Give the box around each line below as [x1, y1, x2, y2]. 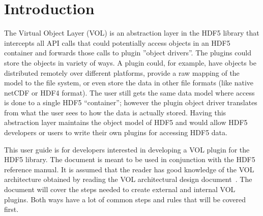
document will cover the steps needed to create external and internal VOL [4, 184, 236, 195]
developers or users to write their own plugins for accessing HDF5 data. [4, 127, 227, 138]
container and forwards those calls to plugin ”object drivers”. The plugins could [4, 47, 251, 58]
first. [4, 204, 19, 214]
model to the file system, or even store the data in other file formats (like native [4, 77, 254, 88]
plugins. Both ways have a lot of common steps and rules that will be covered [4, 194, 246, 204]
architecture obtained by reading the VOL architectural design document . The [4, 174, 252, 184]
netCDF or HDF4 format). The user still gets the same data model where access [4, 87, 255, 98]
